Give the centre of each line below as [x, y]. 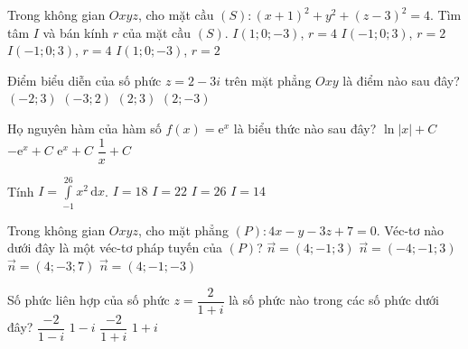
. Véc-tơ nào [410, 230]
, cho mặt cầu [176, 14]
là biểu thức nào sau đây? [305, 128]
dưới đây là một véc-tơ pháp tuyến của [115, 248]
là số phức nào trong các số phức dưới [334, 299]
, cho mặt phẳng [183, 230]
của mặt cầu [157, 32]
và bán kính [75, 32]
